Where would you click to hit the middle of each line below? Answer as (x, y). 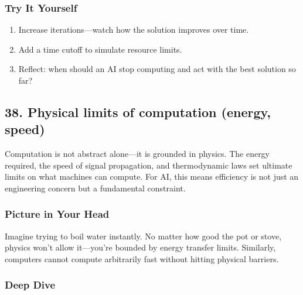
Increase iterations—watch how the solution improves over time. (134, 30)
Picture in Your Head (57, 214)
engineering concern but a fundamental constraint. (95, 188)
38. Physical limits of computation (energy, (138, 112)
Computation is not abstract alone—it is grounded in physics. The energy (137, 154)
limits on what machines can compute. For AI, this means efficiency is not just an (152, 176)
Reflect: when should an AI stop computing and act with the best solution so (157, 69)
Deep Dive (30, 285)
